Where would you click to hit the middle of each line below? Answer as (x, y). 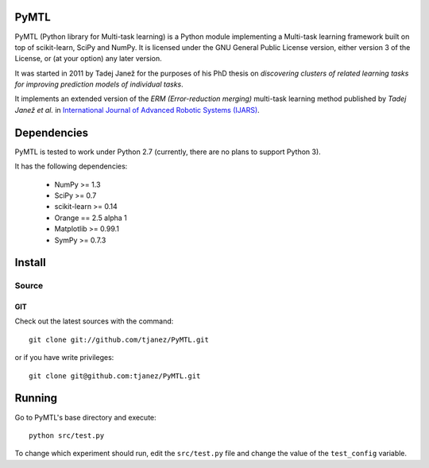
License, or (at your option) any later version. (88, 59)
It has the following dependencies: (71, 166)
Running (36, 398)
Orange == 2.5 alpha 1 (91, 218)
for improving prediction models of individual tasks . (99, 84)
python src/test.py (67, 435)
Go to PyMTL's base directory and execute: (85, 417)
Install (31, 263)
